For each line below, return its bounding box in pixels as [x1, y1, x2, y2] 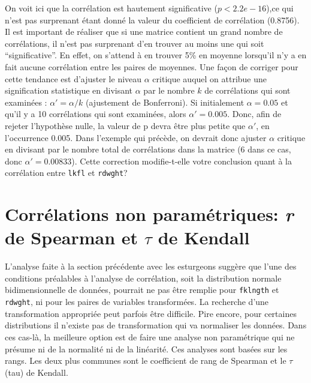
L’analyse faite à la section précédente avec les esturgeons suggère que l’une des [5, 260, 297, 273]
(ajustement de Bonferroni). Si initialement [86, 95, 244, 108]
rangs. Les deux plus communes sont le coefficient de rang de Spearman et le [5, 354, 286, 367]
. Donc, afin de [227, 107, 282, 120]
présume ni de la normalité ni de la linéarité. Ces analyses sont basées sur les [5, 342, 288, 355]
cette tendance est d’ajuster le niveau [5, 72, 142, 85]
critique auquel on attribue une [152, 72, 267, 85]
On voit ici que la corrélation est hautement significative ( [5, 2, 218, 14]
